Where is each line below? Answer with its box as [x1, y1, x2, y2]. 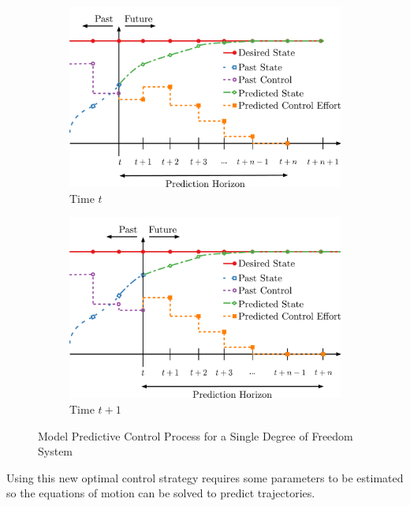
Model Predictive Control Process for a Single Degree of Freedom [38, 427, 353, 444]
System [38, 443, 73, 459]
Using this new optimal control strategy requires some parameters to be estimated [6, 469, 404, 485]
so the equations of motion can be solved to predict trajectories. [6, 485, 315, 501]
